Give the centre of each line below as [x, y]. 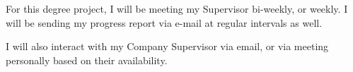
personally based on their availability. [87, 60]
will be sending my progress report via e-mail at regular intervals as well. [164, 22]
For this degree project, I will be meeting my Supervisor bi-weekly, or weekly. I [177, 8]
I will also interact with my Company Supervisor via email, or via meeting [167, 46]
